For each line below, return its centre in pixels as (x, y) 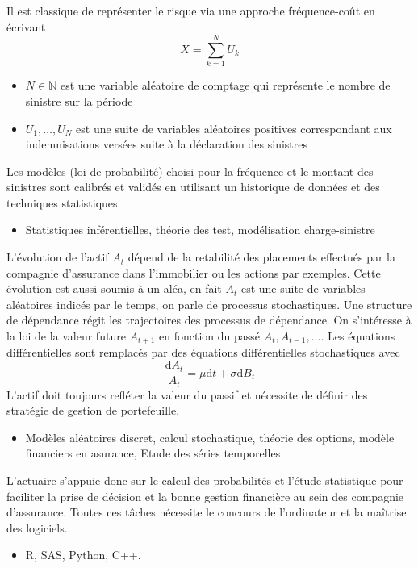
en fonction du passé (209, 336)
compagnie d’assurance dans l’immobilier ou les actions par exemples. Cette (194, 272)
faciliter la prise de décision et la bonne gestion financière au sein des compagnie (205, 496)
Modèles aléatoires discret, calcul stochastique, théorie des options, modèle (210, 437)
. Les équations (358, 336)
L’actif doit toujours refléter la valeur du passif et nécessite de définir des (187, 394)
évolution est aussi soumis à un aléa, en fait (114, 288)
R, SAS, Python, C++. (83, 555)
